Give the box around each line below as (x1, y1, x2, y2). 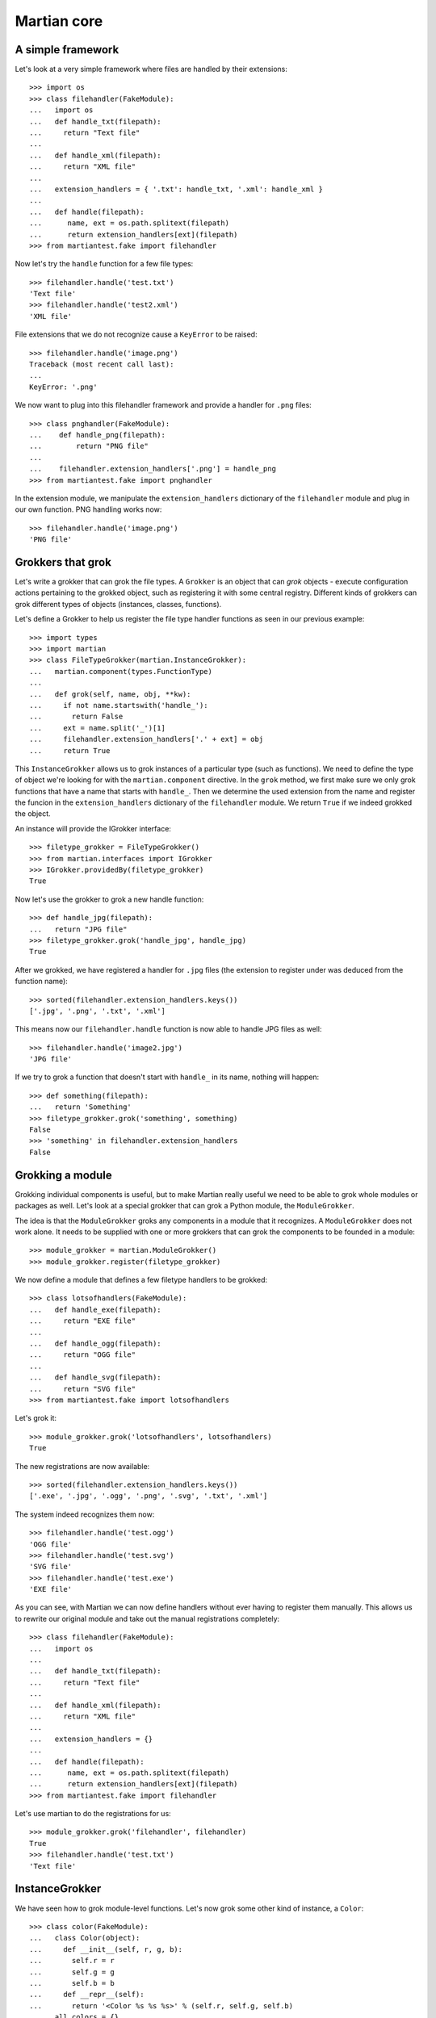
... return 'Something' (29, 1103, 132, 1112)
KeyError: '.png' (29, 382, 98, 391)
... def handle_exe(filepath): (29, 1304, 161, 1314)
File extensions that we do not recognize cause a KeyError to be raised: (15, 329, 258, 339)
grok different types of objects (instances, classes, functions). (15, 599, 222, 609)
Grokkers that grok (15, 555, 112, 569)
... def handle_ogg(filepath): (29, 1339, 161, 1348)
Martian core (15, 12, 103, 30)
